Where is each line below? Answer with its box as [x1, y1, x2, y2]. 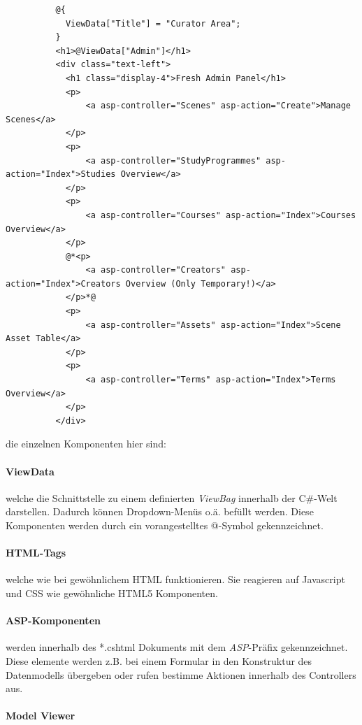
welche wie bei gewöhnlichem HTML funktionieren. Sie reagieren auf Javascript [6, 572, 345, 587]
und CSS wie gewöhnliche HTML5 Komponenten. [6, 585, 218, 600]
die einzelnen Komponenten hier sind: [6, 436, 166, 451]
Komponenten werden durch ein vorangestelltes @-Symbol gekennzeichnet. [6, 517, 324, 532]
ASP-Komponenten [6, 613, 101, 628]
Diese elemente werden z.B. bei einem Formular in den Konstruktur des [6, 653, 312, 668]
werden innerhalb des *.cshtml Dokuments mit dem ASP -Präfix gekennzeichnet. [6, 640, 348, 654]
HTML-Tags [6, 545, 66, 560]
